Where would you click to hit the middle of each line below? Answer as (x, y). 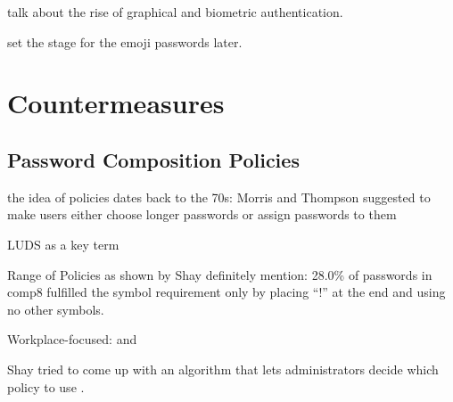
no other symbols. (56, 309)
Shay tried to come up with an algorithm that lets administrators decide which (223, 369)
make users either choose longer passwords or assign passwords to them (202, 214)
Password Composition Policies (153, 159)
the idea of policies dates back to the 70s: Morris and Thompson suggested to (219, 197)
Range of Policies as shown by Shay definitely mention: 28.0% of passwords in (220, 274)
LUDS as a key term (63, 244)
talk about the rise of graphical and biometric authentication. (175, 12)
